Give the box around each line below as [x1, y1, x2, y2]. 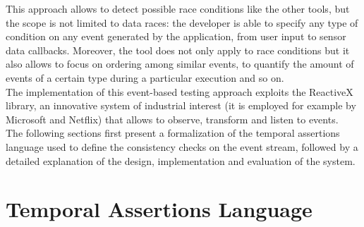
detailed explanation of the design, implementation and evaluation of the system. [6, 153, 356, 168]
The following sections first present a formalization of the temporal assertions [6, 125, 340, 140]
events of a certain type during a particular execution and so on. [6, 70, 284, 85]
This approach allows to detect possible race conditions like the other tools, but [6, 1, 350, 16]
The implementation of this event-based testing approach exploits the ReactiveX [6, 84, 353, 99]
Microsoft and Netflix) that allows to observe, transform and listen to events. [6, 111, 339, 126]
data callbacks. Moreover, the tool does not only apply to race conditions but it [6, 42, 350, 57]
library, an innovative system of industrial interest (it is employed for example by [6, 98, 356, 113]
